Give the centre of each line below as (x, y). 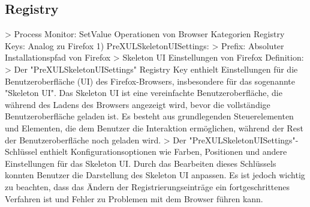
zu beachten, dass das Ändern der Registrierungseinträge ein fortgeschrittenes (148, 186)
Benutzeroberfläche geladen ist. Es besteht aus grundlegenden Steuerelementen (149, 116)
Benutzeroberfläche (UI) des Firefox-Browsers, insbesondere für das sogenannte (150, 81)
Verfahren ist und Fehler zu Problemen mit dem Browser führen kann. (134, 198)
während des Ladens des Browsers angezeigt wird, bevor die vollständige (138, 104)
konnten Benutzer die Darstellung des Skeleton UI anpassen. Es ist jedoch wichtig (155, 175)
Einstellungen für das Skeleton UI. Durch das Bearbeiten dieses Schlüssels (141, 163)
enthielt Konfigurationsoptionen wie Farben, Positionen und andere (163, 151)
